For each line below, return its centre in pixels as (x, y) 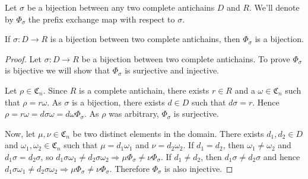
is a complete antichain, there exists (144, 90)
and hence (282, 156)
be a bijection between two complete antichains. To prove (186, 58)
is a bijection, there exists (118, 102)
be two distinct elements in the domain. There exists (168, 133)
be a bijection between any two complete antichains (121, 7)
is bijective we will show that (58, 70)
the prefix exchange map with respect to (101, 19)
